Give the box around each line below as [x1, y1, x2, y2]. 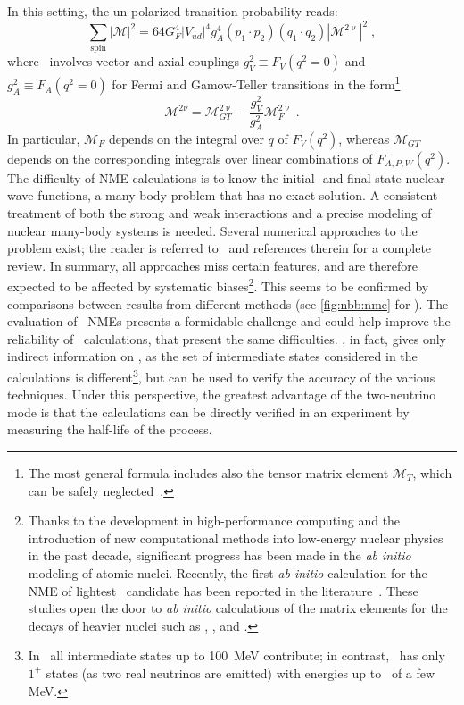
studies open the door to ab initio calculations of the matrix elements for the [28, 599, 448, 617]
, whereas [338, 129, 390, 147]
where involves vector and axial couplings [7, 52, 240, 71]
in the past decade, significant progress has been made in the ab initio [28, 546, 411, 565]
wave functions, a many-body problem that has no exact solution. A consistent [7, 186, 438, 205]
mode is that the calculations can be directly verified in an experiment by [7, 402, 410, 421]
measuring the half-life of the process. [7, 420, 212, 439]
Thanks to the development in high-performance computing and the [28, 511, 401, 530]
